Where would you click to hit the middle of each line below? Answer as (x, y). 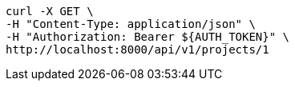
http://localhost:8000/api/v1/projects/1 (137, 49)
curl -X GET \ (50, 11)
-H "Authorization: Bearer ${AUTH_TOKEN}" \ (148, 37)
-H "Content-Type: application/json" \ (131, 24)
